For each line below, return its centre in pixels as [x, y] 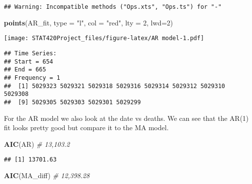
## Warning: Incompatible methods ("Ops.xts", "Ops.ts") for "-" [113, 7]
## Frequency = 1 [32, 78]
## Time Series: [30, 53]
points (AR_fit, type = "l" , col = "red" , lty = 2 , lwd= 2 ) [88, 22]
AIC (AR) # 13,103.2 [37, 144]
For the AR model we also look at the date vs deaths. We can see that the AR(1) [126, 118]
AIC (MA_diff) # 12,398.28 [47, 175]
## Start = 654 [29, 61]
